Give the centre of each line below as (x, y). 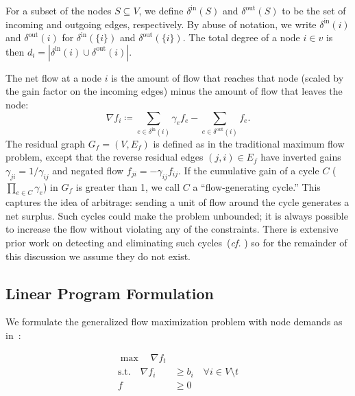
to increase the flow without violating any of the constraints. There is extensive (172, 229)
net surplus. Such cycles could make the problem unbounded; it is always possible (177, 215)
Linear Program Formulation (110, 293)
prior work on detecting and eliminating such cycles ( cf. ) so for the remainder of (176, 243)
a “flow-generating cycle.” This (257, 186)
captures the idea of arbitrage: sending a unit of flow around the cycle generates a (177, 202)
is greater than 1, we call (128, 186)
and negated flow (88, 170)
